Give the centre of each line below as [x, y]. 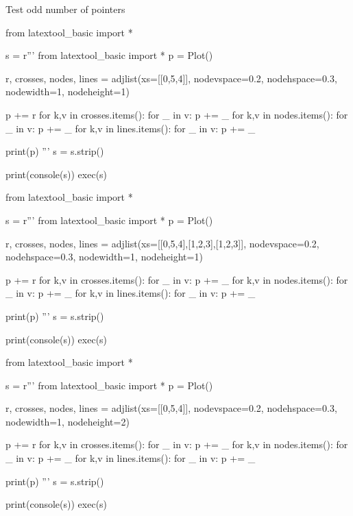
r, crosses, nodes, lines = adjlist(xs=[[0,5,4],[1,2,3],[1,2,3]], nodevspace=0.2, [162, 243]
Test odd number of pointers [65, 9]
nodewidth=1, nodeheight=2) [68, 421]
